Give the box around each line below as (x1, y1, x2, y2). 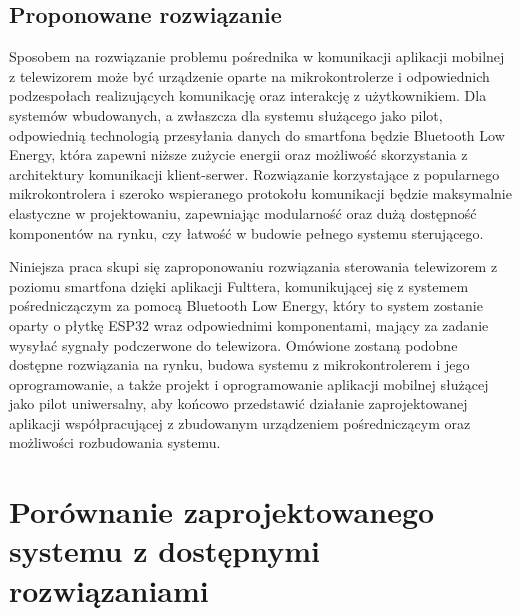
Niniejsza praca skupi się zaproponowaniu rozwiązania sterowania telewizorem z (9, 256, 498, 277)
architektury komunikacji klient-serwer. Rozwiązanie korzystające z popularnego (9, 163, 500, 184)
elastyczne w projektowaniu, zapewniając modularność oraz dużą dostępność (9, 202, 477, 223)
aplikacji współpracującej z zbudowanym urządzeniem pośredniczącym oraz (9, 412, 471, 433)
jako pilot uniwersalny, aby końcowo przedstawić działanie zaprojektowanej (9, 393, 468, 414)
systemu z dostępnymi (9, 530, 320, 571)
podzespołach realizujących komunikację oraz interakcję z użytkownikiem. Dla (9, 85, 487, 106)
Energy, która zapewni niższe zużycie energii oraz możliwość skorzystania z (9, 144, 468, 165)
